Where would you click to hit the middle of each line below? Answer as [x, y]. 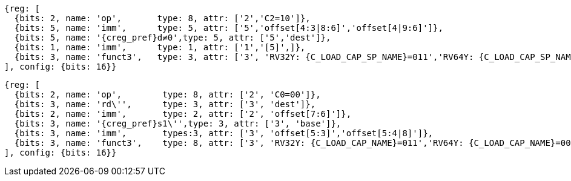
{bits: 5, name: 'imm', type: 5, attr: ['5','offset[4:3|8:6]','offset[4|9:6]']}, [229, 28]
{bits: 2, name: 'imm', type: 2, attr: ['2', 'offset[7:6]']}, [183, 114]
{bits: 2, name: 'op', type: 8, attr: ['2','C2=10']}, [162, 18]
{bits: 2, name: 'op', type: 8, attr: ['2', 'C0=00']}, [167, 94]
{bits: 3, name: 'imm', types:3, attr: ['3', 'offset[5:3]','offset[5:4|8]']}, [224, 133]
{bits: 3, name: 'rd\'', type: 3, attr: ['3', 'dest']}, [165, 104]
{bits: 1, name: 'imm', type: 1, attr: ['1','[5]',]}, [160, 47]
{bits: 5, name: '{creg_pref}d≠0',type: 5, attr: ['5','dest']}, [173, 38]
